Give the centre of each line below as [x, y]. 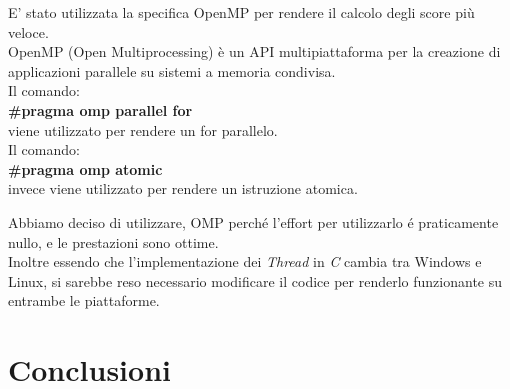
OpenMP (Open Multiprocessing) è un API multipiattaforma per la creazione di [254, 51]
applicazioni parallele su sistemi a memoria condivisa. [172, 70]
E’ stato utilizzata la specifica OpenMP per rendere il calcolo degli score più [241, 12]
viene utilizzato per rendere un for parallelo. [143, 129]
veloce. [28, 31]
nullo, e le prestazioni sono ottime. [113, 241]
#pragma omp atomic [85, 168]
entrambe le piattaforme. [84, 300]
